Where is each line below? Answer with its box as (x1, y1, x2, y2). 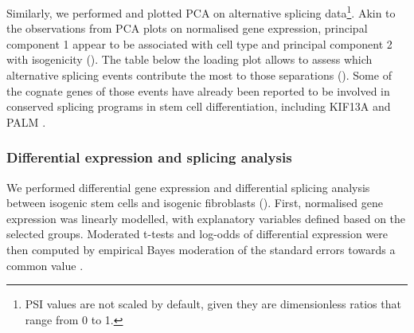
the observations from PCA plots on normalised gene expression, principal (6, 20, 368, 37)
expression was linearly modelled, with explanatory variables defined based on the (6, 210, 406, 226)
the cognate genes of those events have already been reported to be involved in (6, 82, 390, 99)
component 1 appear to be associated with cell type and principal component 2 (6, 35, 393, 52)
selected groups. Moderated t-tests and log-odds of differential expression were (6, 225, 389, 242)
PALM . (6, 113, 46, 130)
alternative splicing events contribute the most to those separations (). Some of (6, 67, 392, 84)
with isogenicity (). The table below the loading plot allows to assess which (6, 51, 373, 68)
